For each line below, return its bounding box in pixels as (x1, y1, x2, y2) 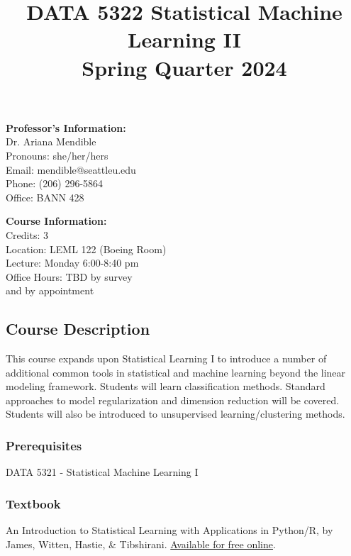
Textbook (6, 494, 61, 512)
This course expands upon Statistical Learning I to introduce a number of (6, 351, 327, 366)
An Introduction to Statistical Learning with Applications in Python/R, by (6, 523, 333, 538)
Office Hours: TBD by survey (6, 269, 133, 284)
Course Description (6, 318, 150, 340)
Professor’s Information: (6, 120, 126, 135)
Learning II (128, 25, 241, 54)
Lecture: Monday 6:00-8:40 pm (6, 255, 139, 270)
